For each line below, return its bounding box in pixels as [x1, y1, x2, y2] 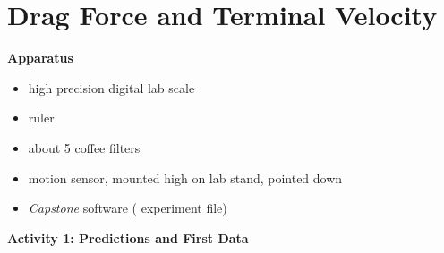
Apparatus [7, 48, 73, 67]
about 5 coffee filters [28, 138, 141, 156]
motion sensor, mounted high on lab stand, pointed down [28, 168, 343, 187]
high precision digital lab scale [28, 78, 195, 97]
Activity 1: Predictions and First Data [7, 228, 249, 247]
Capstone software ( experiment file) [28, 198, 227, 217]
